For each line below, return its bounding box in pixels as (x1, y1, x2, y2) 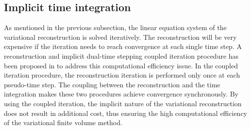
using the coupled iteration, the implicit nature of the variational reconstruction (4, 98, 242, 108)
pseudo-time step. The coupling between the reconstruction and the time (4, 79, 220, 89)
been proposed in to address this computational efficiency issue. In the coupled (4, 60, 238, 70)
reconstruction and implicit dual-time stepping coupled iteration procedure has (4, 50, 239, 61)
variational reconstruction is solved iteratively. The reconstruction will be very (4, 32, 237, 42)
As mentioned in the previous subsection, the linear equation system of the (4, 22, 227, 32)
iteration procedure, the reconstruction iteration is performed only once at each (4, 70, 240, 80)
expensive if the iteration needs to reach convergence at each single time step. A (4, 41, 242, 51)
